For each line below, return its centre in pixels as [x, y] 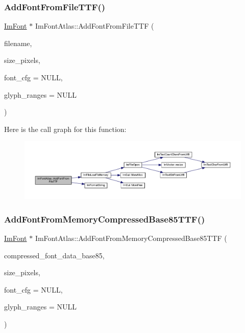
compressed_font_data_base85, [54, 255]
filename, [18, 43]
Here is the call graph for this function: [65, 129]
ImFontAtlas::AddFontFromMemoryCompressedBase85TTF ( [131, 238]
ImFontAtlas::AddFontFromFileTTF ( [94, 26]
